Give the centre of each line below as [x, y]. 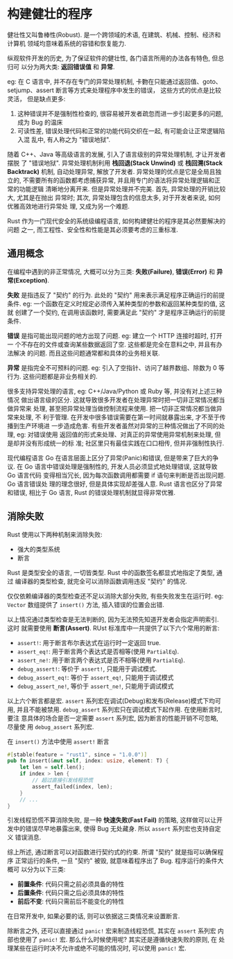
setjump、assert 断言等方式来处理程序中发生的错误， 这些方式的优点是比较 [114, 90]
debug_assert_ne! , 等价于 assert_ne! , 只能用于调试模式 [95, 686]
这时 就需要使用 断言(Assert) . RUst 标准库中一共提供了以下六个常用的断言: [113, 628]
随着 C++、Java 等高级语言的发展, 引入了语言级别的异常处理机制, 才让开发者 [116, 154]
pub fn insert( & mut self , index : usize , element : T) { [88, 761]
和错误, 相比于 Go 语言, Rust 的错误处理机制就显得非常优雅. [91, 492]
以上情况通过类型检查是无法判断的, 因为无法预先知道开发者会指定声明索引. [113, 619]
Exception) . [33, 280]
